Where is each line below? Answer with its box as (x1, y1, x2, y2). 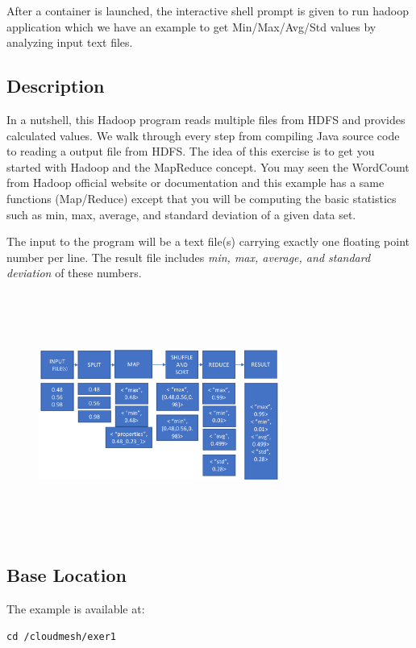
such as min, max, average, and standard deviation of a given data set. (6, 206, 356, 222)
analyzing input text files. (6, 34, 133, 51)
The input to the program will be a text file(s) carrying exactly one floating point (6, 233, 410, 250)
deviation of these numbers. (6, 264, 142, 281)
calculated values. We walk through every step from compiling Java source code (6, 127, 400, 143)
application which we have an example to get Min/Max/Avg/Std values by (6, 18, 376, 35)
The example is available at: (6, 600, 145, 617)
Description (6, 73, 105, 98)
